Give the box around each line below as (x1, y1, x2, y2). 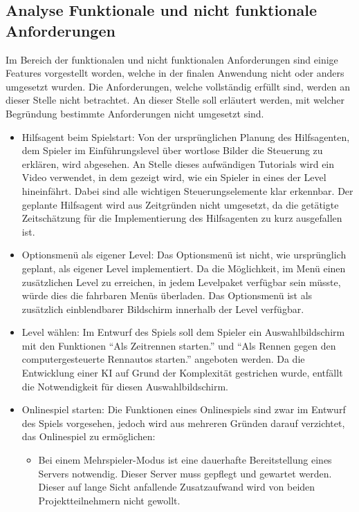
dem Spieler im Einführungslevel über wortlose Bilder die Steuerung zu (21, 143, 323, 158)
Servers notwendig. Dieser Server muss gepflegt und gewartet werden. (38, 466, 332, 480)
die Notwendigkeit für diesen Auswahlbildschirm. (21, 379, 229, 393)
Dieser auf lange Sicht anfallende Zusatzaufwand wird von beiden (38, 480, 315, 494)
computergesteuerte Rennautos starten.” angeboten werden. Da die (21, 352, 305, 366)
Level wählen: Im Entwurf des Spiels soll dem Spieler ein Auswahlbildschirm (21, 325, 345, 339)
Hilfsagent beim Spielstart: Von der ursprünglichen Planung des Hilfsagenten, (21, 129, 350, 144)
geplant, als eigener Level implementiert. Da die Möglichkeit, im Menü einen (21, 260, 346, 275)
